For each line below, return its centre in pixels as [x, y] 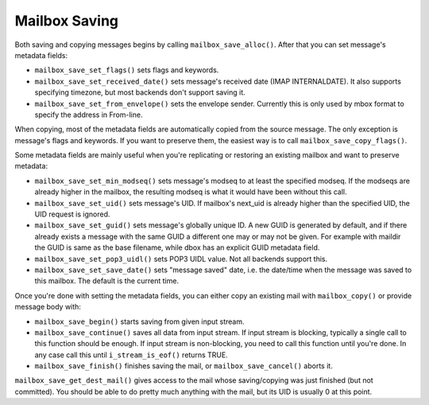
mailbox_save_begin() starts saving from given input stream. [140, 321]
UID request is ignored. [72, 214]
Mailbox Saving [67, 21]
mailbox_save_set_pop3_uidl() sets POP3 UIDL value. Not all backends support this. [181, 259]
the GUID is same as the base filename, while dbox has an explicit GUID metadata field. [177, 247]
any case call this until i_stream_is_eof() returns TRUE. [131, 355]
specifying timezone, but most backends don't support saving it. [140, 92]
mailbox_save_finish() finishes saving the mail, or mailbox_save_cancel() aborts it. [184, 366]
